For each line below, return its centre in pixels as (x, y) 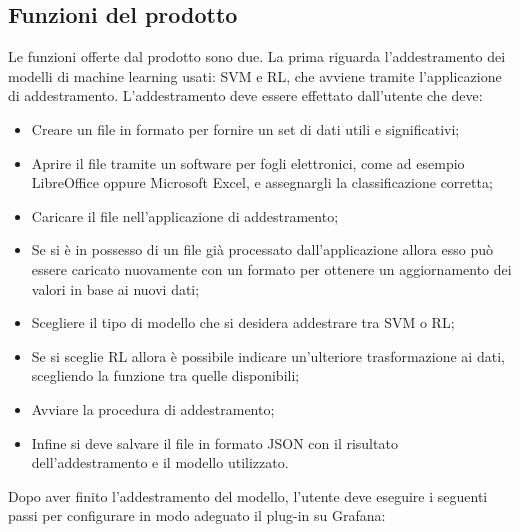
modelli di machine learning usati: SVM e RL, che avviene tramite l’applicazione (255, 75)
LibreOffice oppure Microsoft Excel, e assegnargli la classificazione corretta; (262, 182)
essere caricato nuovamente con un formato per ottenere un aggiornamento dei (271, 268)
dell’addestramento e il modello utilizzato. (160, 462)
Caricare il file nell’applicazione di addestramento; (185, 215)
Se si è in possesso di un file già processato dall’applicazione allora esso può (262, 249)
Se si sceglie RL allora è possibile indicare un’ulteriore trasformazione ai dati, (268, 355)
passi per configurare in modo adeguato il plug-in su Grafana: (197, 515)
